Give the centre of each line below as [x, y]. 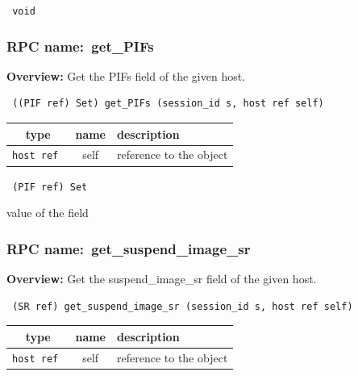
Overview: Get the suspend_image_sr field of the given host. [162, 279]
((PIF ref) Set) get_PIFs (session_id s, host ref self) [168, 104]
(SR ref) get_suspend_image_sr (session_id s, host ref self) [183, 306]
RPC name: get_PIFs [80, 46]
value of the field [48, 213]
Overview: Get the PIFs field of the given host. [126, 75]
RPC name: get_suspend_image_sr [129, 248]
